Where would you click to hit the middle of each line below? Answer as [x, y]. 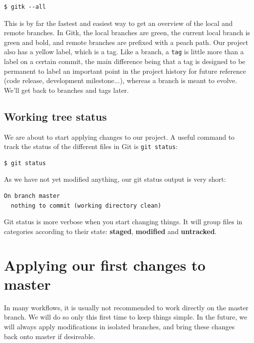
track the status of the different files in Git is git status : [91, 146]
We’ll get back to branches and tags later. [66, 90]
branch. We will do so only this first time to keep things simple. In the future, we [126, 317]
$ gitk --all [25, 7]
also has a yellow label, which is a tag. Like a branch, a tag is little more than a [124, 52]
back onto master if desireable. [50, 336]
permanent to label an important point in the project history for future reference [125, 71]
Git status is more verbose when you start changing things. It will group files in [123, 222]
